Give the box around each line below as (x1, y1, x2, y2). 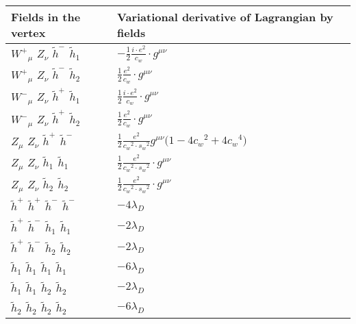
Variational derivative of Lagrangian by (117, 9, 333, 25)
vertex (11, 25, 46, 40)
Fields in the (11, 9, 81, 25)
